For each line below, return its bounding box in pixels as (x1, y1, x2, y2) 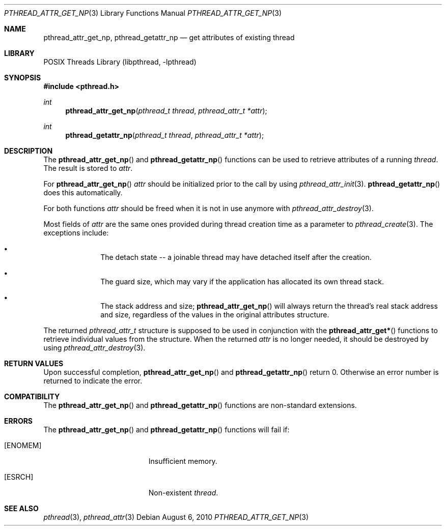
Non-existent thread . (148, 488, 218, 497)
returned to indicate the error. (43, 376, 143, 385)
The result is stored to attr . (43, 164, 133, 172)
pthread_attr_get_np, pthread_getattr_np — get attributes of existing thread (43, 33, 295, 42)
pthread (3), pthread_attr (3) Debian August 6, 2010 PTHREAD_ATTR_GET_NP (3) (43, 513, 309, 521)
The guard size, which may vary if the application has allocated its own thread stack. (100, 277, 384, 286)
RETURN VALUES (4, 359, 64, 368)
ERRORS (4, 417, 33, 425)
